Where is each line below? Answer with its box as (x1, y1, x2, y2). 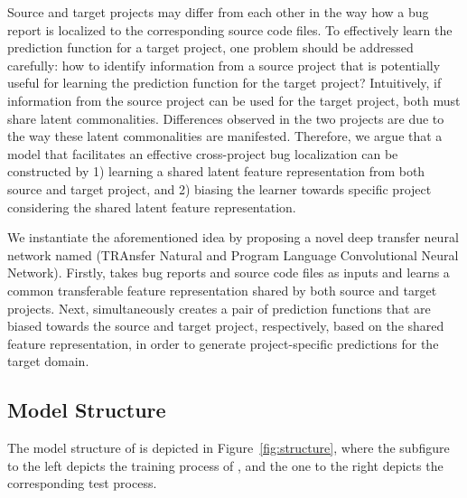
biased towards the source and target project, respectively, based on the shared (7, 316, 444, 335)
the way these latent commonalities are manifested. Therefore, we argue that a (7, 127, 443, 146)
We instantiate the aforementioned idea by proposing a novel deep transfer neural (7, 228, 459, 247)
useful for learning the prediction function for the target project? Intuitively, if (7, 73, 442, 92)
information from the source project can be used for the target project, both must (7, 90, 461, 109)
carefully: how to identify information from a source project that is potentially (7, 55, 441, 74)
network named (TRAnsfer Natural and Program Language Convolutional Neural (7, 245, 459, 264)
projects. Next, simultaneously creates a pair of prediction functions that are (7, 298, 431, 317)
